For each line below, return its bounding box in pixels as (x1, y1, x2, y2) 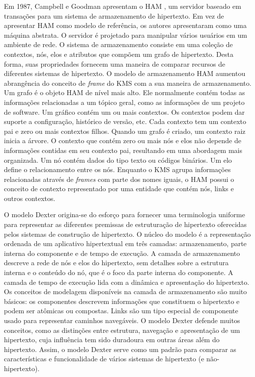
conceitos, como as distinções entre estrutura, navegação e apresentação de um (4, 325, 240, 335)
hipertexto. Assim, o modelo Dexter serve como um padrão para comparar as (4, 344, 236, 354)
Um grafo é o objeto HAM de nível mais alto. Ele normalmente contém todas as (4, 87, 245, 98)
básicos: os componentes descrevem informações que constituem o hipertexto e (4, 296, 240, 306)
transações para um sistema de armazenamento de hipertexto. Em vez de (4, 10, 224, 21)
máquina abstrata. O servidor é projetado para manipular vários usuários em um (4, 29, 248, 40)
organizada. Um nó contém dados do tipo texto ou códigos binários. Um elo (4, 154, 232, 165)
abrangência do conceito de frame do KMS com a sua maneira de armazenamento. (4, 77, 252, 88)
